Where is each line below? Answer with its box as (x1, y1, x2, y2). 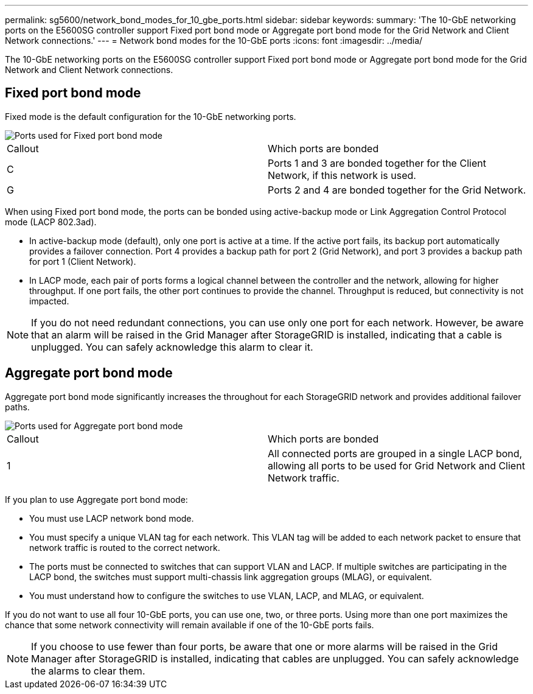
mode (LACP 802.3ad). (5, 216, 97, 227)
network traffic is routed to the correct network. (29, 542, 220, 553)
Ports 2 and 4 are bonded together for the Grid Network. (268, 183, 526, 196)
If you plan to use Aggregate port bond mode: (5, 494, 188, 505)
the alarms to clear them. (31, 664, 145, 677)
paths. (5, 401, 30, 412)
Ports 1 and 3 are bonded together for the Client (268, 156, 486, 169)
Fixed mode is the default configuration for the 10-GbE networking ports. (5, 111, 296, 122)
